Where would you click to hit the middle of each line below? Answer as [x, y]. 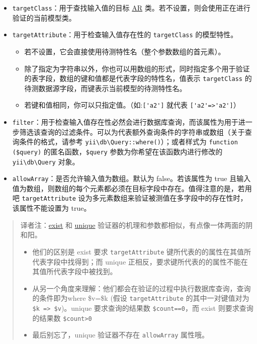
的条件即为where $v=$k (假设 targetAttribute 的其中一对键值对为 [141, 298]
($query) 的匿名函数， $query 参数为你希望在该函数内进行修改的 [117, 151]
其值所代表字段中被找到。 [75, 271]
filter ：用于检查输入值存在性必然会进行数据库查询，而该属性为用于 [125, 122]
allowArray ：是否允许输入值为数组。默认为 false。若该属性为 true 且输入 [132, 178]
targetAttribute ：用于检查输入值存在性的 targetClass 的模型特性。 [125, 34]
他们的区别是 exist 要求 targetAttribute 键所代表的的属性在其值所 [142, 251]
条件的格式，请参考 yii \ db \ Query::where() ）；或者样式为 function [128, 142]
